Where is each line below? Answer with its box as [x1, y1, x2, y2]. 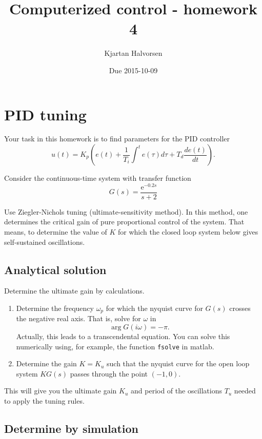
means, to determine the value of [4, 226, 107, 237]
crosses [229, 302, 251, 313]
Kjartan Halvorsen [104, 48, 163, 58]
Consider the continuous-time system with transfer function [4, 173, 191, 183]
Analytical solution [4, 261, 107, 277]
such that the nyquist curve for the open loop [107, 358, 250, 369]
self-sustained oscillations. [4, 236, 85, 247]
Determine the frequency [16, 302, 94, 313]
